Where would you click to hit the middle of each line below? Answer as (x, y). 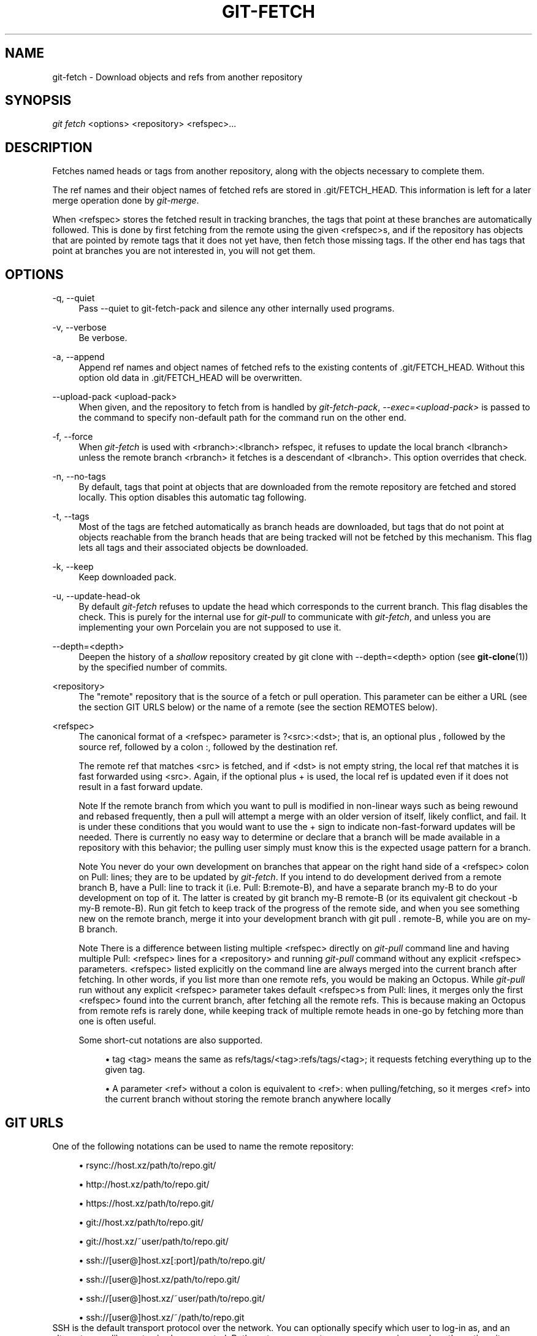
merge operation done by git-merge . (126, 201)
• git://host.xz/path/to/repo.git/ (141, 1222)
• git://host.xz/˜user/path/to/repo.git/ (154, 1241)
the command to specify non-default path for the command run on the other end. (242, 418)
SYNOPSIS (38, 101)
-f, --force (73, 437)
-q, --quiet (74, 298)
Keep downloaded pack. (128, 577)
